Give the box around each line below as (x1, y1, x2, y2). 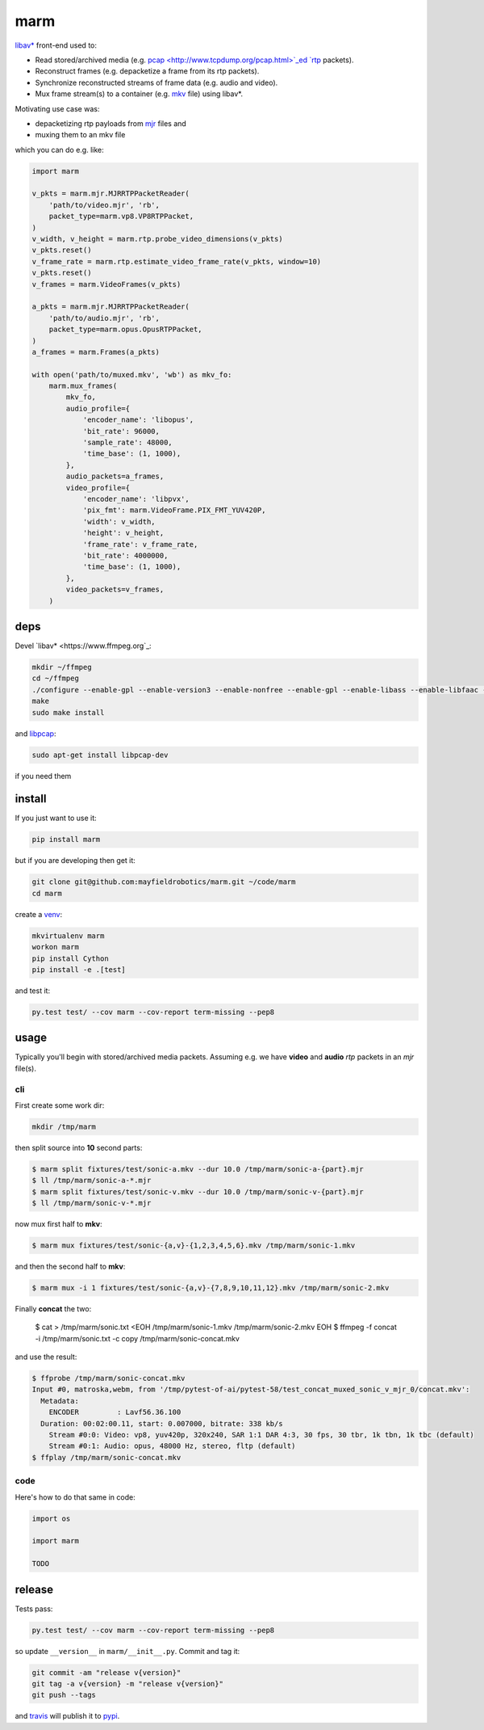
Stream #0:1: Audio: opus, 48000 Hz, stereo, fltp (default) (48, 1442, 296, 1450)
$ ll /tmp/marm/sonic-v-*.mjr (31, 1198, 152, 1208)
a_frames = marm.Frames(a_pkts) (31, 347, 161, 356)
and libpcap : (15, 728, 56, 739)
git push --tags (31, 1690, 97, 1700)
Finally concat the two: (15, 1303, 92, 1313)
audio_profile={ (65, 404, 131, 413)
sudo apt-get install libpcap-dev (31, 750, 169, 760)
